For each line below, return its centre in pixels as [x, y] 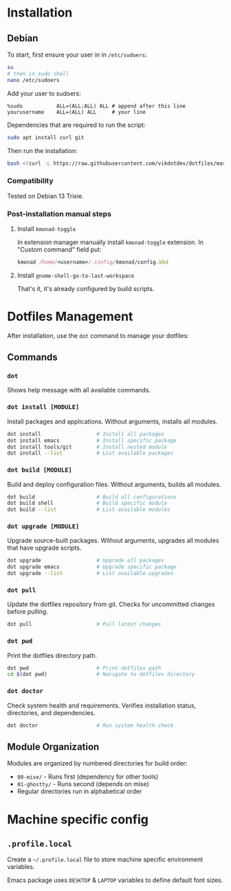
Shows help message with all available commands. [79, 390]
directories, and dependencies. [51, 712]
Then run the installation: [42, 150]
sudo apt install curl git [46, 137]
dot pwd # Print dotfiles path [84, 668]
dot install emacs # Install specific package [92, 440]
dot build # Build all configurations [92, 497]
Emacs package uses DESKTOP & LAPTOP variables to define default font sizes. [115, 880]
